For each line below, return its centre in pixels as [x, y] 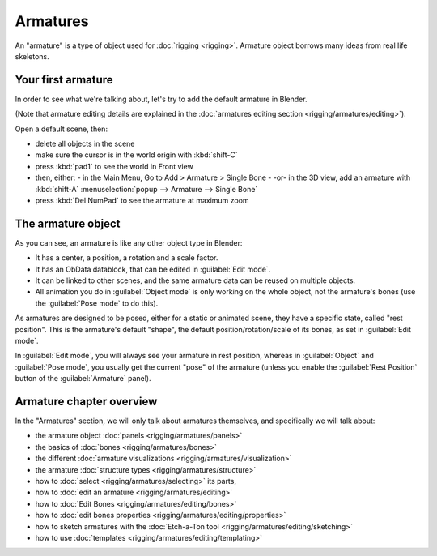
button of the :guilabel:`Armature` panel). [83, 379]
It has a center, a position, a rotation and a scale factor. [127, 258]
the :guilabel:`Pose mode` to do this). [97, 303]
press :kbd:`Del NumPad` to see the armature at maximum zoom [142, 200]
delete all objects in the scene [85, 144]
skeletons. [32, 56]
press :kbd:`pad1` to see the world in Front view [114, 166]
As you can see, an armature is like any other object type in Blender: [129, 242]
